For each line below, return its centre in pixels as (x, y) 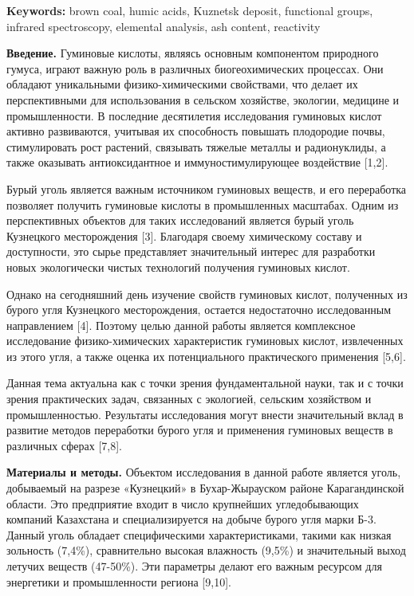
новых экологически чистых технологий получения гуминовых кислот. (178, 267)
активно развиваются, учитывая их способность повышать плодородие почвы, (196, 131)
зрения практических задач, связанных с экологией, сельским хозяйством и (189, 399)
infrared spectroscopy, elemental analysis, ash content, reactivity (164, 26)
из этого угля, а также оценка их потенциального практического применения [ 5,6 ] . (206, 356)
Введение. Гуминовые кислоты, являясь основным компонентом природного (193, 53)
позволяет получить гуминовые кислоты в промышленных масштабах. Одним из (203, 204)
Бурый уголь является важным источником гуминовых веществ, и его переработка (207, 188)
